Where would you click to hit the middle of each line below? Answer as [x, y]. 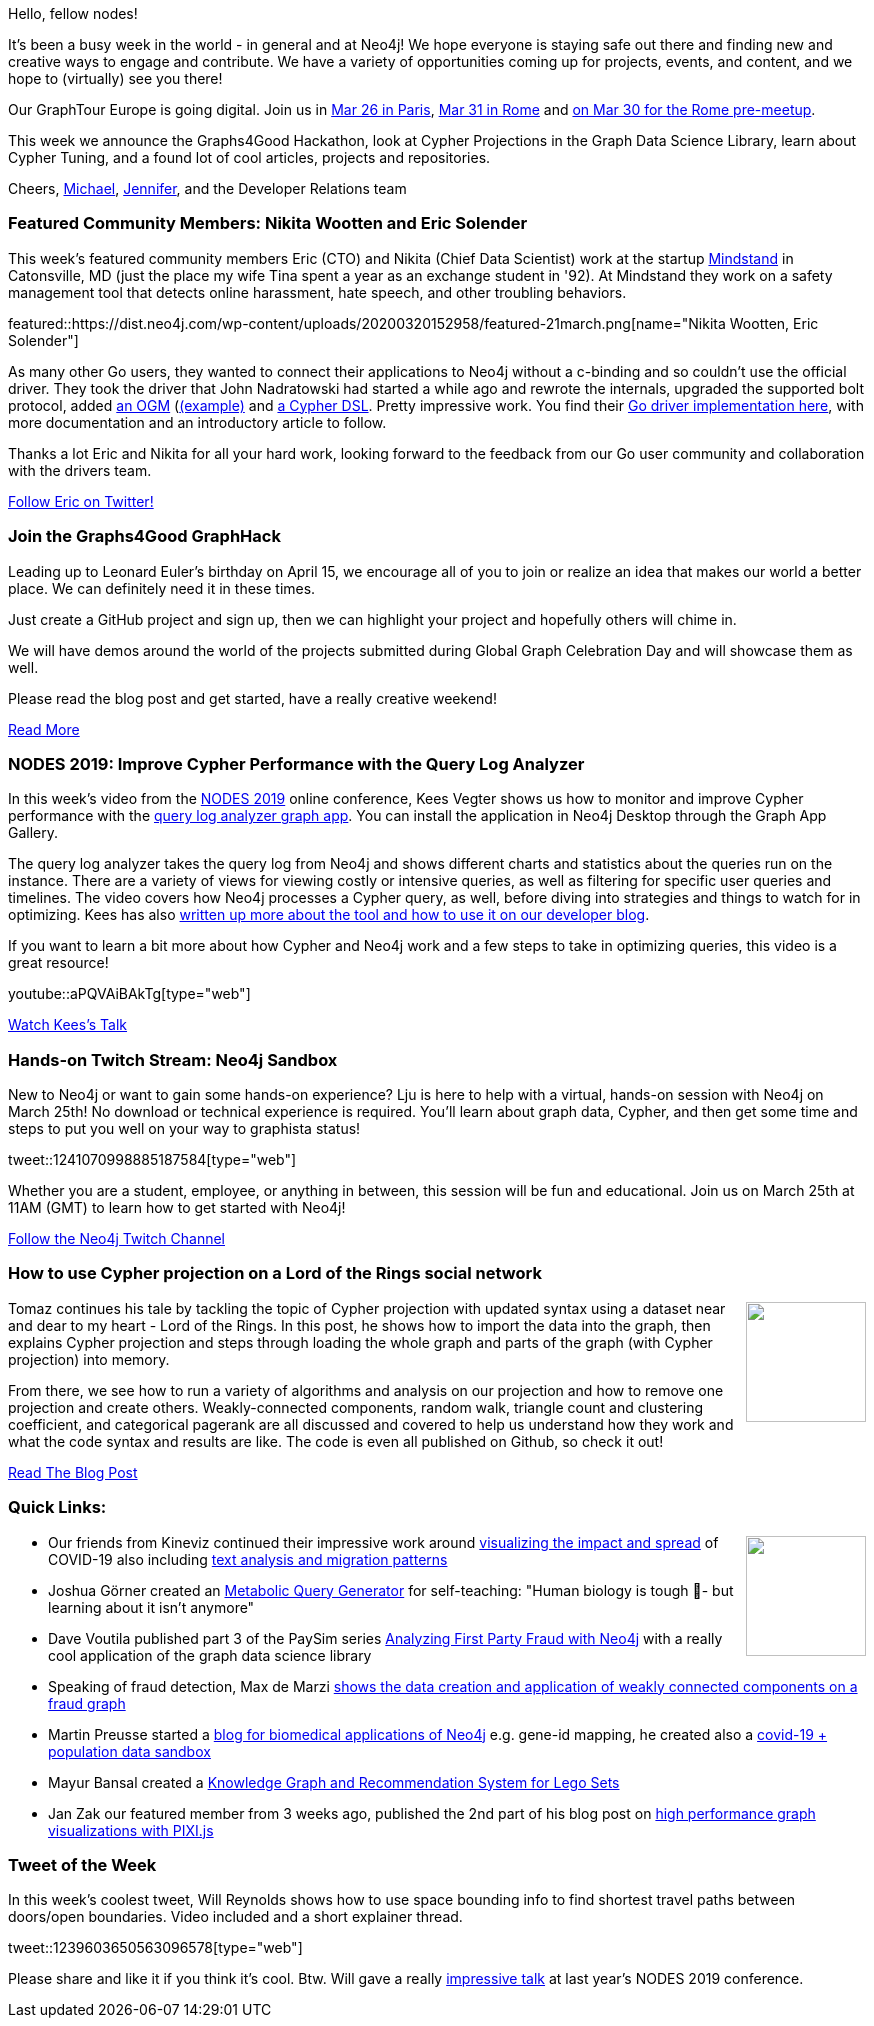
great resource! [58, 963]
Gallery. [33, 833]
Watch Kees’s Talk [68, 1025]
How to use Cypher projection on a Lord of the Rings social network [275, 1273]
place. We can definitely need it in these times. [162, 588]
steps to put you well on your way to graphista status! [184, 1128]
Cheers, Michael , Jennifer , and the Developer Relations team [207, 188]
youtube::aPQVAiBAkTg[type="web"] [129, 994]
